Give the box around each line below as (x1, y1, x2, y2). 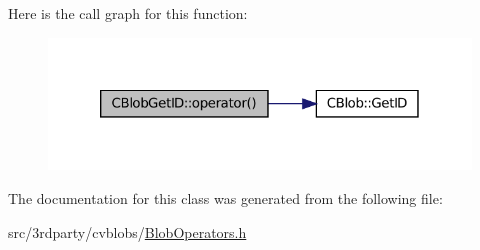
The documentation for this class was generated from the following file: (8, 188, 443, 209)
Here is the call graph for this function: (8, 3, 248, 23)
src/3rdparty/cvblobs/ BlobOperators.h (8, 221, 247, 242)
